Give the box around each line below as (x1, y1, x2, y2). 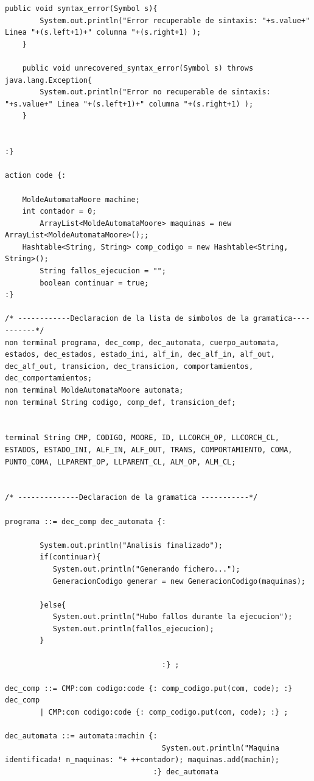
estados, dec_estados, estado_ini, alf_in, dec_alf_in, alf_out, (5, 350, 275, 359)
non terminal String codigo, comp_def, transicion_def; (5, 398, 236, 407)
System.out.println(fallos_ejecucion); (52, 624, 214, 633)
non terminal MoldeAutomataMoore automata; (5, 386, 184, 394)
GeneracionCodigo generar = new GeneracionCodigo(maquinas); (52, 576, 305, 586)
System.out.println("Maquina (161, 743, 280, 752)
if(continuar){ (40, 553, 101, 562)
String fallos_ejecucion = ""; (40, 267, 166, 276)
